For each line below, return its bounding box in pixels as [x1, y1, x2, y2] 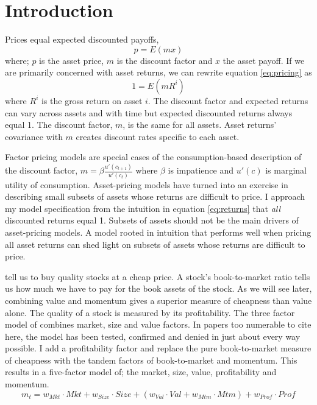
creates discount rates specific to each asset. [76, 130, 240, 143]
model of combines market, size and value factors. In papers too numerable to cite [5, 318, 312, 331]
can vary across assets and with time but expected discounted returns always [5, 106, 293, 119]
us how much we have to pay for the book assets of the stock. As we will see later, [5, 282, 312, 295]
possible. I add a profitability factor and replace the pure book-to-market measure [5, 342, 312, 354]
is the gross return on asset [41, 94, 143, 107]
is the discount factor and [116, 54, 213, 66]
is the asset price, [39, 54, 104, 66]
